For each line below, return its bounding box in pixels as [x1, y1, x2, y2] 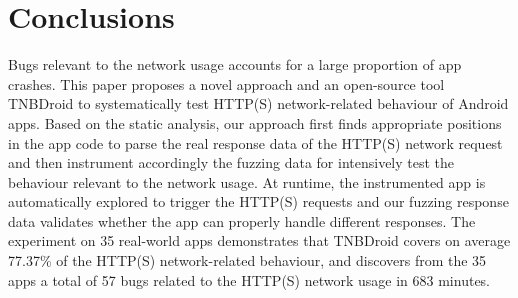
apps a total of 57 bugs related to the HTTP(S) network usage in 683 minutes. [8, 269, 491, 290]
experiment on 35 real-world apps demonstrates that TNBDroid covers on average [8, 230, 511, 251]
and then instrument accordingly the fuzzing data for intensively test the [8, 152, 455, 173]
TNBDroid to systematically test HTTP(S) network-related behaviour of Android [8, 93, 509, 114]
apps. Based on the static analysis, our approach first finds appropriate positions [8, 112, 502, 133]
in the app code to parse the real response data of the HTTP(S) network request [8, 132, 503, 153]
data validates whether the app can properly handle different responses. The [8, 210, 476, 231]
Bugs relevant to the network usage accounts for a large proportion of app [8, 54, 462, 75]
